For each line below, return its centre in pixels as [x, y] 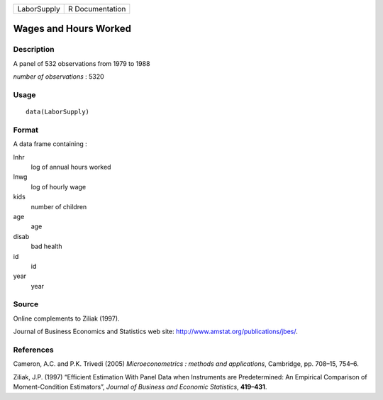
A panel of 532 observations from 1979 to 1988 [82, 63]
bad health [46, 246]
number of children [59, 206]
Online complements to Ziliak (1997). [66, 318]
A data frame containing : [50, 144]
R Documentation [97, 9]
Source [26, 304]
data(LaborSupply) [58, 112]
